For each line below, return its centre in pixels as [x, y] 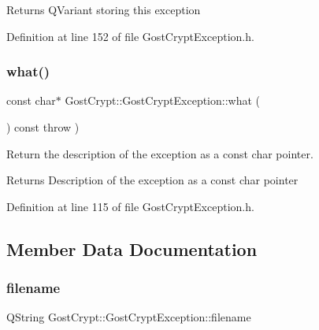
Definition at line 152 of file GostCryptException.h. [130, 36]
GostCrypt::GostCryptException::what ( [163, 100]
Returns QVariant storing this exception [104, 9]
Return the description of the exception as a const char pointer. [160, 153]
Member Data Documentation [132, 248]
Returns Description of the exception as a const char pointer [152, 180]
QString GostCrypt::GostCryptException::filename [129, 317]
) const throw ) [43, 127]
